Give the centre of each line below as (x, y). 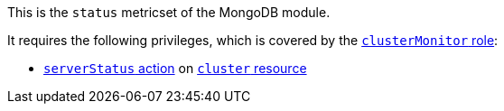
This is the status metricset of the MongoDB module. (169, 12)
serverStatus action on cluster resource (175, 68)
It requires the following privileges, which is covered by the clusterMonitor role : (253, 40)
